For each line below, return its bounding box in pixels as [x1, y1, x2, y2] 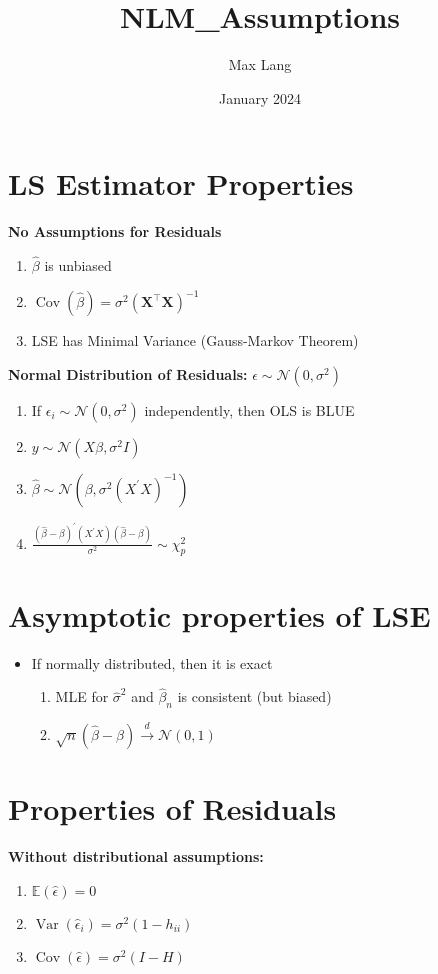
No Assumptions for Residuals [8, 221, 222, 242]
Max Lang [228, 54, 292, 75]
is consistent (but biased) [177, 686, 332, 707]
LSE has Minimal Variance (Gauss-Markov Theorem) [31, 330, 359, 351]
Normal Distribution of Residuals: [8, 363, 248, 384]
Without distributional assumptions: [8, 846, 264, 867]
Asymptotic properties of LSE [8, 594, 431, 635]
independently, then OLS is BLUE [144, 399, 355, 420]
